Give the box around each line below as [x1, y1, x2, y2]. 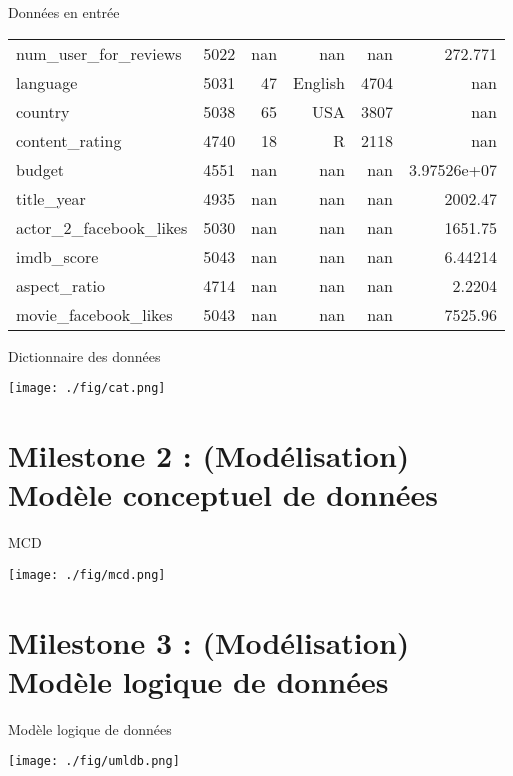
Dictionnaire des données [8, 345, 161, 366]
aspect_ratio [16, 273, 106, 297]
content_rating [16, 128, 122, 152]
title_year [16, 186, 86, 210]
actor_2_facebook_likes [16, 215, 188, 239]
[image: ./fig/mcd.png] [8, 567, 166, 582]
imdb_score [16, 244, 99, 268]
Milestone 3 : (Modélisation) [8, 621, 410, 662]
